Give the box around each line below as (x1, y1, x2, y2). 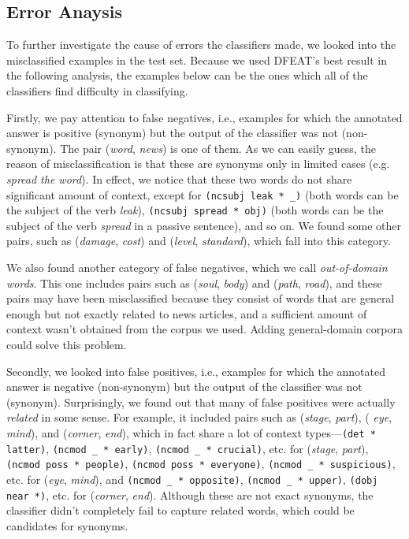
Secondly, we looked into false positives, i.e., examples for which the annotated (6, 362, 386, 379)
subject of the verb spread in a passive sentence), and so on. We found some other (6, 217, 402, 233)
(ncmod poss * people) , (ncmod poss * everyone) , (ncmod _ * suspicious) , (6, 455, 396, 472)
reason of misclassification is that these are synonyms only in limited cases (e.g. (6, 155, 390, 172)
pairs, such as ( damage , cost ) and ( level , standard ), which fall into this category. (6, 232, 391, 249)
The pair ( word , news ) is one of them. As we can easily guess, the (60, 139, 376, 156)
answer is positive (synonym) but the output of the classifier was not (6, 125, 338, 141)
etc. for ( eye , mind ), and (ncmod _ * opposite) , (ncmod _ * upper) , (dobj (6, 470, 378, 487)
